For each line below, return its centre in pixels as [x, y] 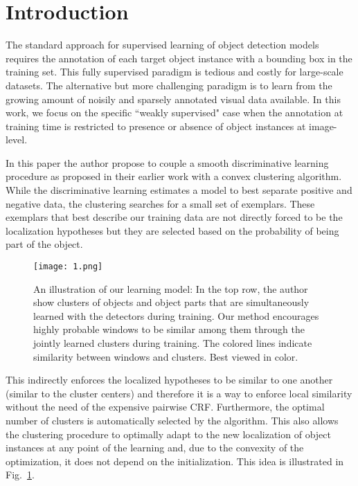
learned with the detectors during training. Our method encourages [176, 315]
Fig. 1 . [20, 475]
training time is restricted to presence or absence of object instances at [156, 126]
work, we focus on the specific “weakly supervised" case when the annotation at [174, 112]
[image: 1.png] [68, 267]
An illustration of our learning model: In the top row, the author [171, 288]
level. [17, 139]
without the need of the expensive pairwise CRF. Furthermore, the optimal [165, 407]
